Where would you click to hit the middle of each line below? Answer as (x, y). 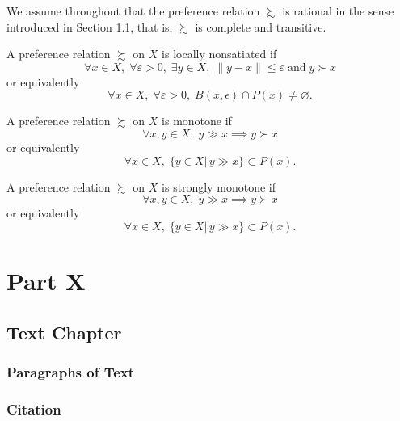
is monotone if (197, 121)
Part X (46, 280)
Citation (34, 408)
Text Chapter (64, 332)
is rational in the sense (338, 11)
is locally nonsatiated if (219, 54)
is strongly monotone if (219, 186)
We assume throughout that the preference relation (133, 11)
